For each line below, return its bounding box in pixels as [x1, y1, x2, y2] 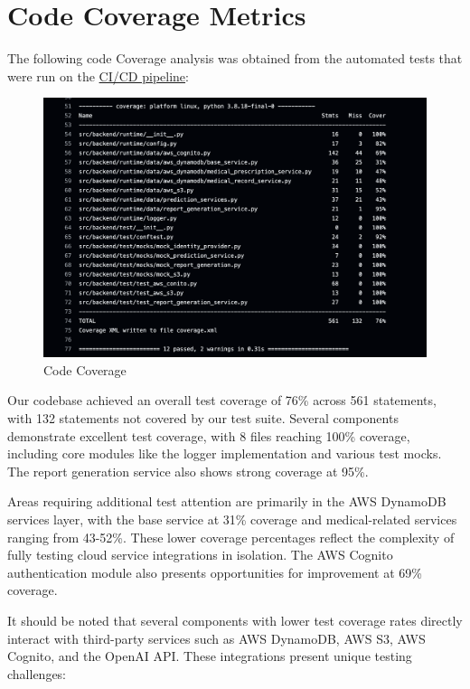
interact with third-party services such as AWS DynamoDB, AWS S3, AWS [7, 628, 426, 647]
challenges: [7, 664, 67, 683]
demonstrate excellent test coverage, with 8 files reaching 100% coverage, [7, 426, 410, 445]
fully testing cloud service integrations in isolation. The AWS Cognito [7, 545, 393, 564]
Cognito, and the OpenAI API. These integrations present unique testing [7, 647, 412, 665]
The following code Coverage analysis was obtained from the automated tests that [7, 49, 463, 68]
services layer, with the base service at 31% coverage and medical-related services [7, 510, 457, 528]
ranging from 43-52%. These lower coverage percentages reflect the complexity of [7, 527, 455, 546]
